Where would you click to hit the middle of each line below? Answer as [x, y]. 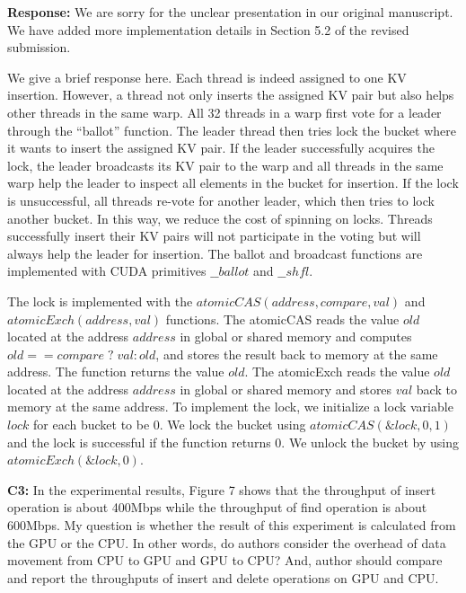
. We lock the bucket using [233, 425]
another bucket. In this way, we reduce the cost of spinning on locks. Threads [220, 218]
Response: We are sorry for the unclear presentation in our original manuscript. [230, 12]
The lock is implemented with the [100, 301]
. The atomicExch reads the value [337, 372]
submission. [39, 47]
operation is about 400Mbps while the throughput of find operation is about [217, 507]
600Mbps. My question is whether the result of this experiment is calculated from [232, 525]
